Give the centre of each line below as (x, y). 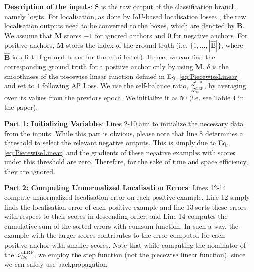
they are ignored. (30, 171)
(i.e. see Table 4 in (216, 97)
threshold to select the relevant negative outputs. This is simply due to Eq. (117, 143)
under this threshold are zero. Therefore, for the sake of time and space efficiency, (126, 162)
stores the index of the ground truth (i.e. (127, 45)
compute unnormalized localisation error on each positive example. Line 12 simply (127, 197)
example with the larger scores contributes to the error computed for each (115, 235)
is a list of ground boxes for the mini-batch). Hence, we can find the (114, 57)
